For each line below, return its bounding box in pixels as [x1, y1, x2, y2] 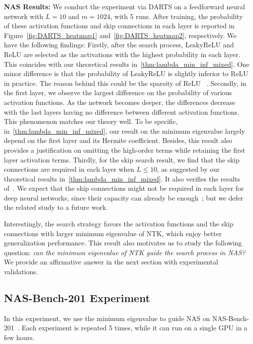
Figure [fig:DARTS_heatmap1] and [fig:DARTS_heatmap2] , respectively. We [4, 30, 237, 40]
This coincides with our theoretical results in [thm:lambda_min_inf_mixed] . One [4, 59, 250, 69]
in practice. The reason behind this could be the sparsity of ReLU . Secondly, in [4, 78, 247, 88]
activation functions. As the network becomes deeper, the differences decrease [4, 97, 235, 107]
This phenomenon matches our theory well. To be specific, [4, 116, 178, 126]
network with [4, 11, 43, 21]
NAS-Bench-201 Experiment [4, 290, 150, 305]
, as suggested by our [157, 164, 220, 174]
